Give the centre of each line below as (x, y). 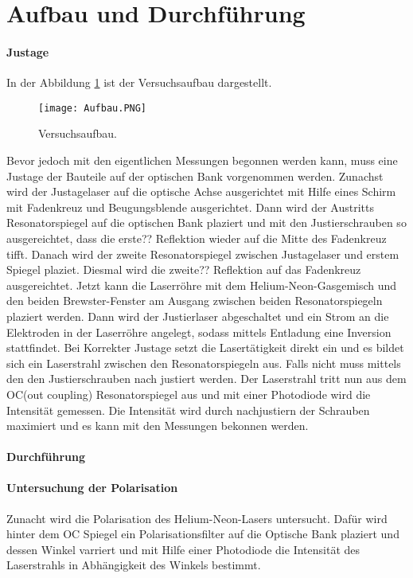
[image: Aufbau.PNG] (93, 108)
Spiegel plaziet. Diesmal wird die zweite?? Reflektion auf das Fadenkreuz (184, 269)
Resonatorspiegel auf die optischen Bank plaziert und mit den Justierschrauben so (206, 223)
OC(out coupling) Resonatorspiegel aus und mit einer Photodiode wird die (189, 394)
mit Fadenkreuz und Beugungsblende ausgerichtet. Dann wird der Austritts (190, 207)
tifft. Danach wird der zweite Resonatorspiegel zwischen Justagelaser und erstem (203, 254)
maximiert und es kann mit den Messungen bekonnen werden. (158, 426)
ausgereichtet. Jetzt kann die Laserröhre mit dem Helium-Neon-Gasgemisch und (202, 285)
